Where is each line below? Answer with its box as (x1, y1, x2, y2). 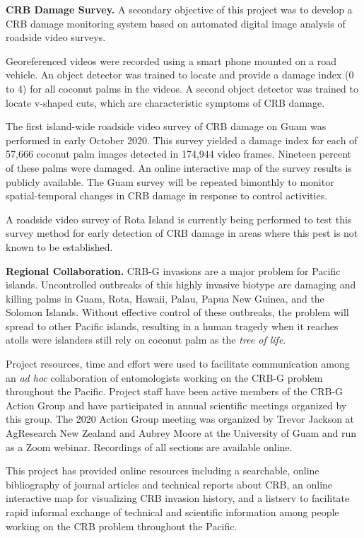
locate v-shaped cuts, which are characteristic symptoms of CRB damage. (6, 95, 325, 110)
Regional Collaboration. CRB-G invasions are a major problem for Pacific (6, 263, 341, 278)
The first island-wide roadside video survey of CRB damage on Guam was (6, 119, 327, 134)
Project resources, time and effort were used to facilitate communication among (6, 356, 350, 371)
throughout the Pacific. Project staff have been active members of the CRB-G (6, 384, 344, 399)
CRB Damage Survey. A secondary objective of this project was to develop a (6, 2, 353, 16)
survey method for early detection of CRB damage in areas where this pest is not (6, 226, 358, 240)
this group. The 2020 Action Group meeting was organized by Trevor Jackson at (6, 411, 355, 426)
